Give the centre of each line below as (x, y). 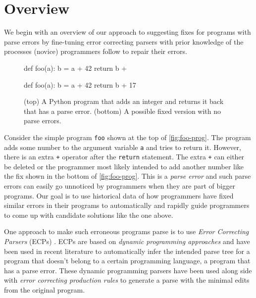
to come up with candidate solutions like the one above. (89, 215)
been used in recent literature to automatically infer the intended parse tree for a (127, 251)
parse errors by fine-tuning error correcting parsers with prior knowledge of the (124, 41)
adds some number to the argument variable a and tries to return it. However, (123, 147)
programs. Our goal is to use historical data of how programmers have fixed (119, 195)
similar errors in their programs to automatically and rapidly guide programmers (127, 205)
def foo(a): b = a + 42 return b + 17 (80, 84)
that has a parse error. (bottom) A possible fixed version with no (123, 111)
